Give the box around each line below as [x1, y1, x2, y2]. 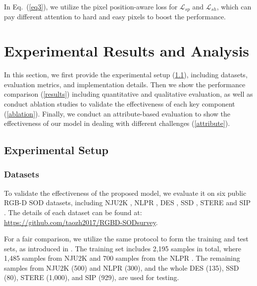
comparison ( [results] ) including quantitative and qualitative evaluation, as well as [4, 89, 253, 99]
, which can [216, 1, 252, 11]
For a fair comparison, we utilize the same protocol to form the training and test [4, 233, 249, 244]
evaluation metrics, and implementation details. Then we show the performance [4, 79, 246, 89]
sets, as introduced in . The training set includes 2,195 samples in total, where [4, 243, 241, 253]
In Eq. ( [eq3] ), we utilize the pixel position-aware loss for [4, 1, 178, 11]
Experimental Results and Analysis [4, 41, 250, 61]
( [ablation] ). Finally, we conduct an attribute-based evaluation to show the [4, 108, 231, 118]
